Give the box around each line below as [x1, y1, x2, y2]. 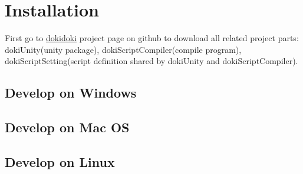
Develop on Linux [5, 152, 115, 170]
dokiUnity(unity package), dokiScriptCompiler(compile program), [5, 43, 242, 55]
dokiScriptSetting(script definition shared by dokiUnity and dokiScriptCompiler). [5, 55, 298, 67]
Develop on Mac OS [5, 118, 130, 136]
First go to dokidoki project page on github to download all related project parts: [5, 32, 299, 44]
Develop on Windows [5, 83, 137, 102]
